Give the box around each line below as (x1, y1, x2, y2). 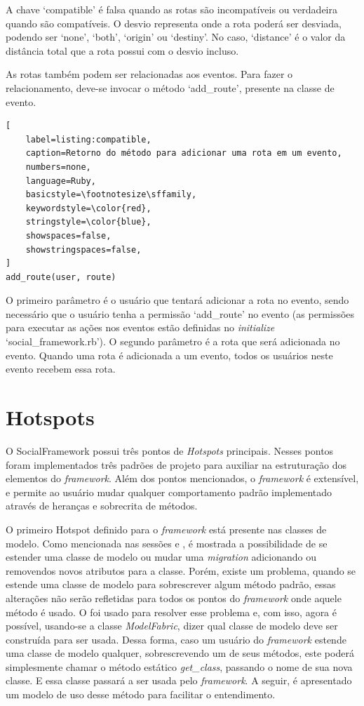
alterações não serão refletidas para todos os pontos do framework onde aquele (6, 590, 342, 605)
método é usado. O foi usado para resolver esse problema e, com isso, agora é (6, 604, 337, 619)
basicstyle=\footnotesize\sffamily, (25, 189, 197, 200)
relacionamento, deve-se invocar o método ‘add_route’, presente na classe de (6, 80, 335, 95)
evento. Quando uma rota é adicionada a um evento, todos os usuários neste (6, 347, 333, 362)
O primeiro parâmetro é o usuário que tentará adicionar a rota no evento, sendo (6, 293, 349, 307)
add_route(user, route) (6, 272, 116, 282)
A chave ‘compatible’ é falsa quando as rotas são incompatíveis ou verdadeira (6, 2, 337, 16)
